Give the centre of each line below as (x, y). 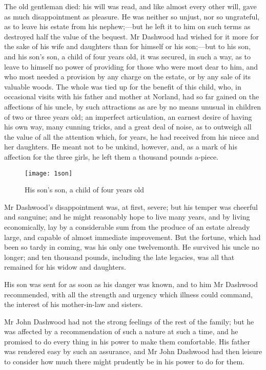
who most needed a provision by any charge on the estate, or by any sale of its (128, 77)
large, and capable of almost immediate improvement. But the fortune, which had (132, 237)
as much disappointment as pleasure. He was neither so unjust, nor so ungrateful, (132, 16)
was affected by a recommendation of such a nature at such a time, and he (121, 331)
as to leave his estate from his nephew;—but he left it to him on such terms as (127, 26)
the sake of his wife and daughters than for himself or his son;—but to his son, (128, 46)
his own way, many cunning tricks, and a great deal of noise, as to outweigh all (128, 127)
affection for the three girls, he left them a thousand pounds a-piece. (111, 156)
